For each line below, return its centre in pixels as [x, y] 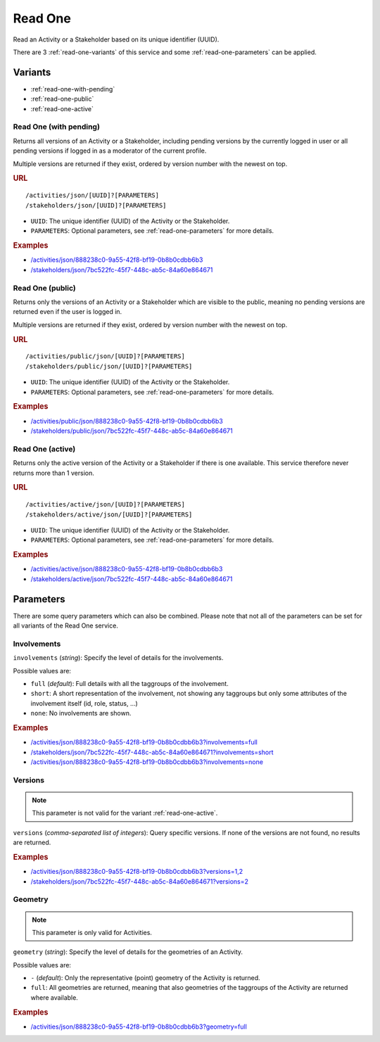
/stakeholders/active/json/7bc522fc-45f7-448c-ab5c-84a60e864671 [132, 579]
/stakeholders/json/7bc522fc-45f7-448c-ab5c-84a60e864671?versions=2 [140, 881]
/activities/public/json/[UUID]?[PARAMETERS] [106, 356]
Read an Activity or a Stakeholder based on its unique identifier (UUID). [116, 39]
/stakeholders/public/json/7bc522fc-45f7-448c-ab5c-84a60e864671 [132, 431]
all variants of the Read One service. [66, 625]
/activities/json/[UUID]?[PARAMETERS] [93, 196]
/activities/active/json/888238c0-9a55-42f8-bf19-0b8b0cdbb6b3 [127, 569]
